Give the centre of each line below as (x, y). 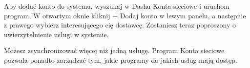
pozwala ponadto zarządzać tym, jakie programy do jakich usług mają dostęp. (121, 60)
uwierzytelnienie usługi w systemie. (56, 34)
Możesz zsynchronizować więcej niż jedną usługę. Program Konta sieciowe (114, 50)
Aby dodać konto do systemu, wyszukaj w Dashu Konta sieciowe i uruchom (117, 6)
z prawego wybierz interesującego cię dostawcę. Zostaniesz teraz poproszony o (120, 25)
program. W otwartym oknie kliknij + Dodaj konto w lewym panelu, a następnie (125, 15)
